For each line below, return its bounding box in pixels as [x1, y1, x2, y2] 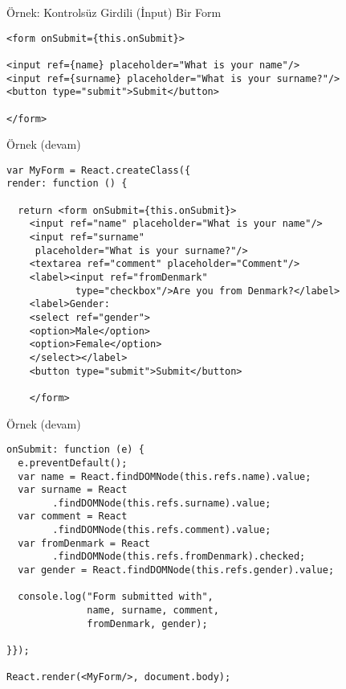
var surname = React [18, 484, 128, 496]
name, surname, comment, [87, 605, 219, 617]
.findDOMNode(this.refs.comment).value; [52, 524, 271, 536]
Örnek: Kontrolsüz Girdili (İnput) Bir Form [6, 4, 222, 20]
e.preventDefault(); [18, 457, 128, 469]
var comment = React [18, 511, 128, 523]
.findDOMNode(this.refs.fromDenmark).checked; [52, 551, 306, 563]
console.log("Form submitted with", [18, 591, 214, 603]
